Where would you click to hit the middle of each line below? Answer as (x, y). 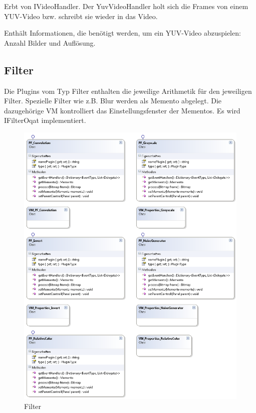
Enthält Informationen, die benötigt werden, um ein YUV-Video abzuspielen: (122, 33)
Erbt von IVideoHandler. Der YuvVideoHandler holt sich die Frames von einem (126, 6)
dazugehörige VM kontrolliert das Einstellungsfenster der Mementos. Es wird (122, 110)
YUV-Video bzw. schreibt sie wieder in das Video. (81, 16)
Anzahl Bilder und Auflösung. (50, 42)
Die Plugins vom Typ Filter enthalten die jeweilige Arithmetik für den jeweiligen (128, 91)
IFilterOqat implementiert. (45, 120)
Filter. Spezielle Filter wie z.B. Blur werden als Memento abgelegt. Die (113, 101)
